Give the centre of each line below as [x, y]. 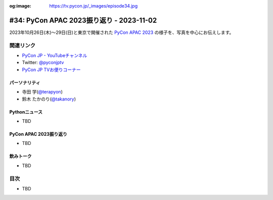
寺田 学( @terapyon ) [42, 92]
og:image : [20, 6]
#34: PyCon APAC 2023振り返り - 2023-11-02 [83, 20]
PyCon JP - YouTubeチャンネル [55, 56]
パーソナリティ [25, 82]
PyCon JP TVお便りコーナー [51, 69]
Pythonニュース [26, 112]
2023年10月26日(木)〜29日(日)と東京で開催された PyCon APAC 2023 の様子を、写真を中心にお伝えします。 [122, 32]
